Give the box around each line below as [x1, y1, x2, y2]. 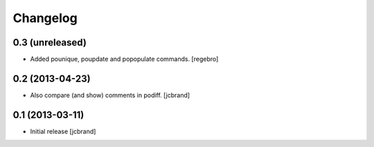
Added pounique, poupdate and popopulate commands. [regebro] [30, 55, 219, 63]
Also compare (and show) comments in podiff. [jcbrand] [30, 90, 190, 99]
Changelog [12, 10, 78, 26]
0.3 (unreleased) [12, 37, 87, 48]
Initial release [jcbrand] [30, 127, 96, 135]
